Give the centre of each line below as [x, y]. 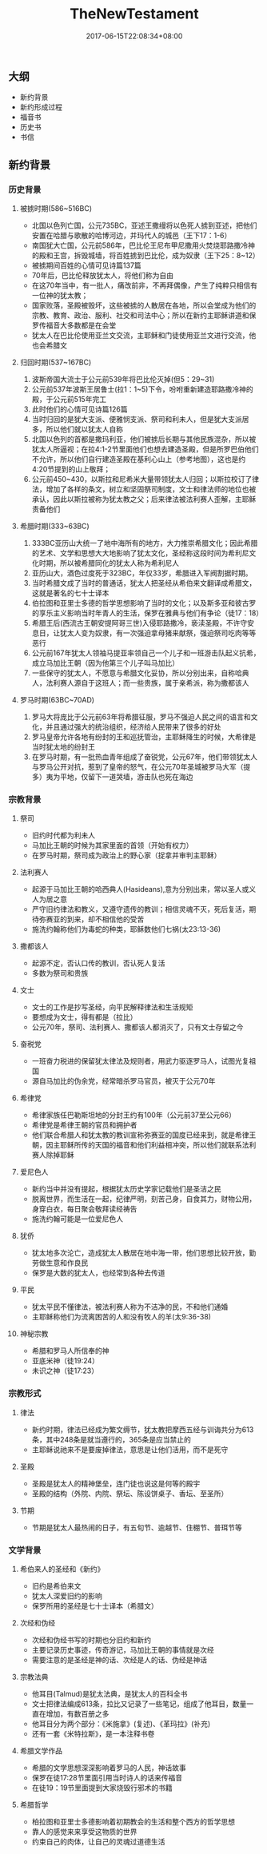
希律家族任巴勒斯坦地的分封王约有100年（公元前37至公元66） [133, 1115]
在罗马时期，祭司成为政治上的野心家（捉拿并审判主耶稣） [126, 855]
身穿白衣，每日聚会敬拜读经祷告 [84, 1209]
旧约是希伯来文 [56, 1585]
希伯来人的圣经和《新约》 [62, 1569]
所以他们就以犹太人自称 [85, 429]
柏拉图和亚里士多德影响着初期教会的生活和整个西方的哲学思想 [133, 1821]
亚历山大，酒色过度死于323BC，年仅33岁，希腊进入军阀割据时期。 [142, 573]
